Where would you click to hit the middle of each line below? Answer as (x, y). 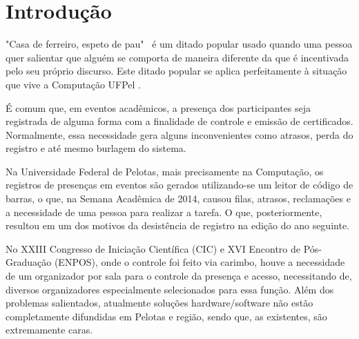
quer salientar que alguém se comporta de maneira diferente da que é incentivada (177, 57)
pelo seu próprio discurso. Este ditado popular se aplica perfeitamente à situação (176, 71)
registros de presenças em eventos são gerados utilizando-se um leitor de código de (179, 185)
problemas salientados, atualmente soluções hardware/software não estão (159, 303)
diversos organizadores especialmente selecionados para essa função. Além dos (170, 289)
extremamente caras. (49, 330)
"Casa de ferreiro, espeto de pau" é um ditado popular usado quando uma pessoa (179, 44)
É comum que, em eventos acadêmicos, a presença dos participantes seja (158, 107)
